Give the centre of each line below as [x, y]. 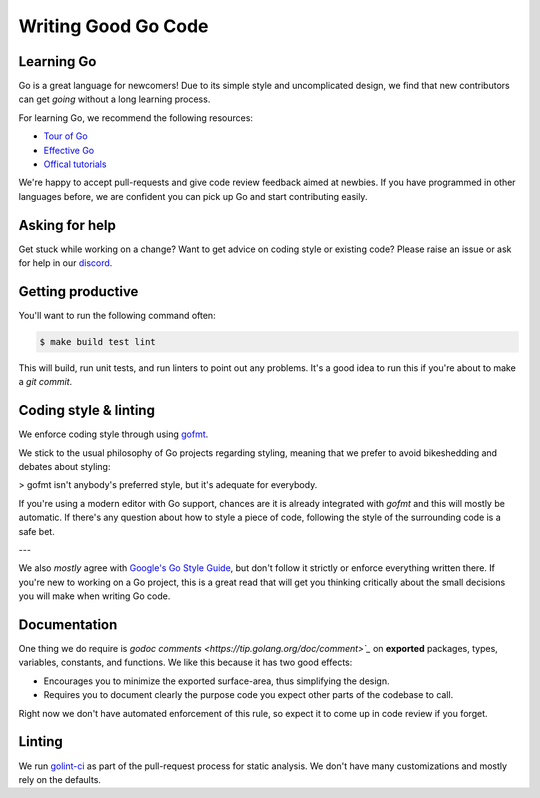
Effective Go [69, 150]
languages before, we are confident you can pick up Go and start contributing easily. [193, 196]
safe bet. [36, 531]
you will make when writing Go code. [94, 596]
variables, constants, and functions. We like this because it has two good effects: [185, 662]
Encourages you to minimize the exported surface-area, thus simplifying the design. [216, 681]
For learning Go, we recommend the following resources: [136, 117]
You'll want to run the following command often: [117, 315]
